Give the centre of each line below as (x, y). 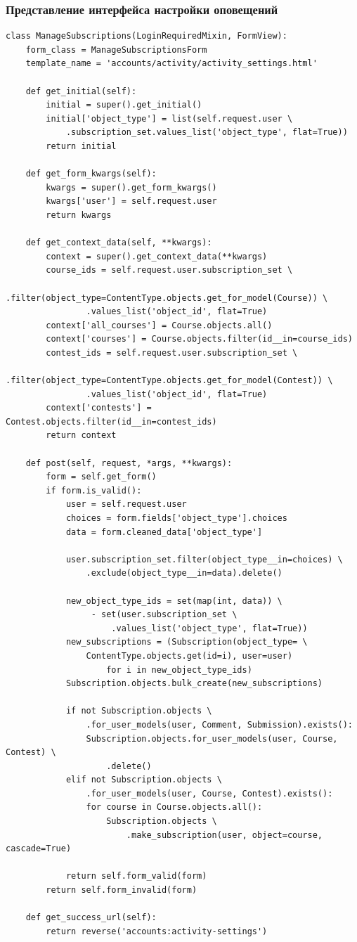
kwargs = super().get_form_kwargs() (131, 187)
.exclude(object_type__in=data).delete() (184, 573)
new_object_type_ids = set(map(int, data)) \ (174, 601)
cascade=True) (39, 849)
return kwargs (79, 215)
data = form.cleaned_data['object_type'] (164, 532)
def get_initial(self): (81, 91)
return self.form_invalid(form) (122, 890)
